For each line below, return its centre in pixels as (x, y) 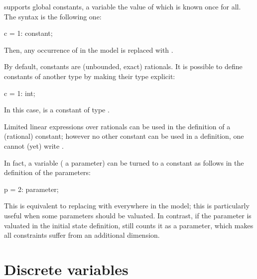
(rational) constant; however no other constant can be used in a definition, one (124, 136)
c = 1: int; (20, 93)
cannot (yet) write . (34, 145)
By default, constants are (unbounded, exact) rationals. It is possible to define (123, 66)
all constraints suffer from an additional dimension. (82, 235)
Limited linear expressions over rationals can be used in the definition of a (117, 126)
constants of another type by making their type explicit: (90, 76)
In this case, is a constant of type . (57, 110)
